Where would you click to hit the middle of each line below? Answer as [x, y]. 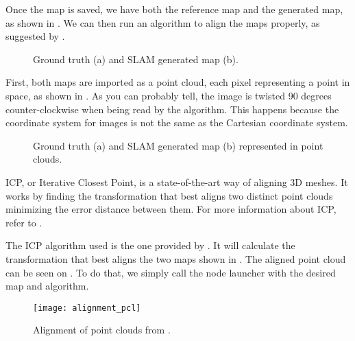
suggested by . [35, 36]
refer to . [24, 222]
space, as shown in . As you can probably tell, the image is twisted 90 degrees [169, 95]
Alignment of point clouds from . [102, 330]
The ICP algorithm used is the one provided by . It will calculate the [150, 245]
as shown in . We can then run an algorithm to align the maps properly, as [163, 22]
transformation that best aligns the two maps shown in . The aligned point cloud [176, 258]
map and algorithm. [47, 286]
